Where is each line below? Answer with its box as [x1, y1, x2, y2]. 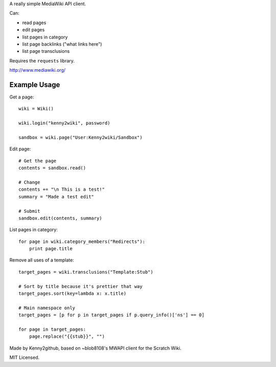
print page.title [29, 246, 73, 252]
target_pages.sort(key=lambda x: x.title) [18, 291, 127, 297]
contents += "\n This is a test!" [18, 187, 105, 192]
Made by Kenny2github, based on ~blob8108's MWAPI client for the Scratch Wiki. [9, 345, 181, 351]
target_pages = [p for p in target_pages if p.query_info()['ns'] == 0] [18, 312, 204, 318]
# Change [18, 179, 40, 185]
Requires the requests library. [9, 57, 75, 64]
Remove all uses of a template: [9, 257, 74, 263]
